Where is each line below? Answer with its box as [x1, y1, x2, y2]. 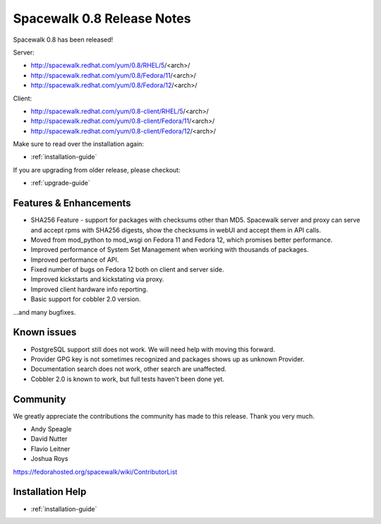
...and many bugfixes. [13, 308, 76, 316]
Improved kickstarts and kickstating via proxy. [30, 275, 164, 284]
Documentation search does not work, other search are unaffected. [30, 365, 227, 373]
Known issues [13, 326, 77, 339]
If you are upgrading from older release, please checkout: [13, 165, 181, 174]
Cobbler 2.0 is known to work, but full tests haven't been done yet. [30, 375, 225, 383]
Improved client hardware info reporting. [30, 285, 148, 293]
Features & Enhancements [13, 197, 131, 209]
